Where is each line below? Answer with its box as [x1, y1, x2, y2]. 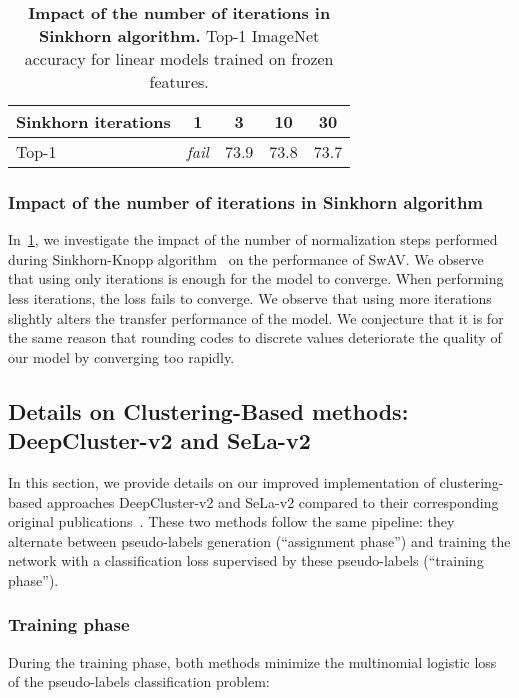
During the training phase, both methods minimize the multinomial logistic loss [8, 651, 497, 672]
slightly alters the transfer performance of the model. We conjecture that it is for [8, 307, 504, 328]
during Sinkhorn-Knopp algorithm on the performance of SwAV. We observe [8, 248, 484, 269]
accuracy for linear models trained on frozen [24, 47, 334, 70]
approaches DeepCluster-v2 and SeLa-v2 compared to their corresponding [46, 491, 499, 512]
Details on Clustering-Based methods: [8, 395, 409, 426]
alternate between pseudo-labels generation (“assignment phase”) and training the [8, 530, 511, 551]
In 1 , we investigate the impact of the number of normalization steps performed [8, 229, 498, 250]
